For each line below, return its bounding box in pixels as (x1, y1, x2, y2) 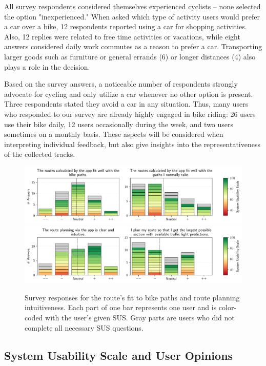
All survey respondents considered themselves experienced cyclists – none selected (4, 1, 261, 11)
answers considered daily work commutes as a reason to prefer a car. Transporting (4, 41, 262, 52)
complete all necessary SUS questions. (25, 322, 144, 333)
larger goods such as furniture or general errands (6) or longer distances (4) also (4, 51, 256, 62)
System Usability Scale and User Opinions (4, 347, 233, 363)
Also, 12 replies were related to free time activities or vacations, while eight (4, 31, 240, 42)
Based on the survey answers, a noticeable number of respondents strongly (4, 78, 238, 89)
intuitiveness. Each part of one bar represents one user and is (25, 302, 217, 313)
